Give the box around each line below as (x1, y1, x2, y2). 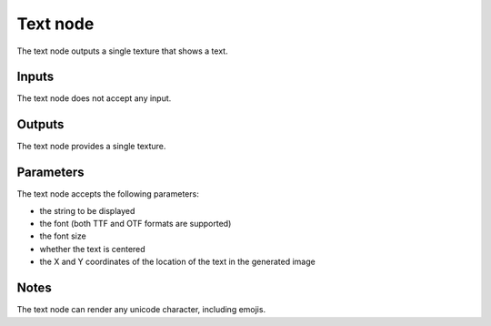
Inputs (16, 69, 55, 85)
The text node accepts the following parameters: (16, 188, 199, 199)
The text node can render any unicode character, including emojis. (16, 304, 266, 315)
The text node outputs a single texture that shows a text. (16, 46, 228, 56)
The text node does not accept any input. (16, 93, 172, 104)
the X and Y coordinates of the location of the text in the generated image (39, 256, 316, 268)
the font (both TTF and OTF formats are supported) (39, 219, 232, 229)
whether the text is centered (39, 243, 145, 254)
